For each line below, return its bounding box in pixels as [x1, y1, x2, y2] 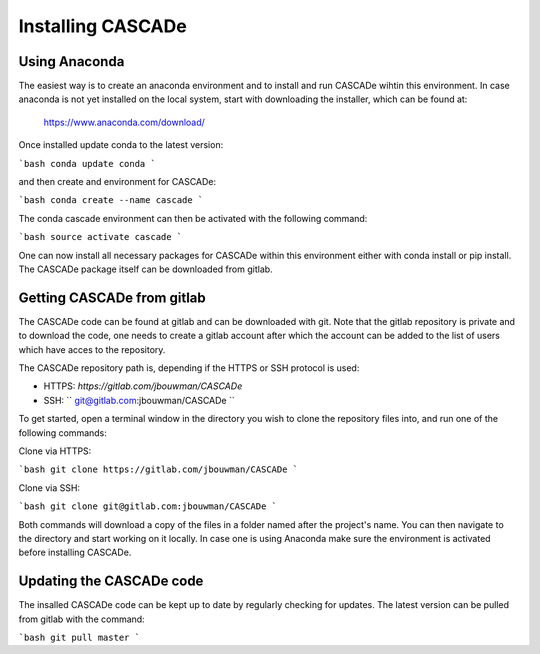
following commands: [18, 426, 107, 439]
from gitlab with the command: [18, 613, 145, 625]
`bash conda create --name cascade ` [18, 195, 204, 206]
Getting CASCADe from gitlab [18, 289, 207, 306]
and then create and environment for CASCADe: [18, 176, 217, 188]
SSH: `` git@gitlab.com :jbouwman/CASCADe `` [43, 394, 235, 406]
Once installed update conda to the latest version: [18, 139, 224, 151]
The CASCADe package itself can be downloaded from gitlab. [18, 263, 274, 275]
